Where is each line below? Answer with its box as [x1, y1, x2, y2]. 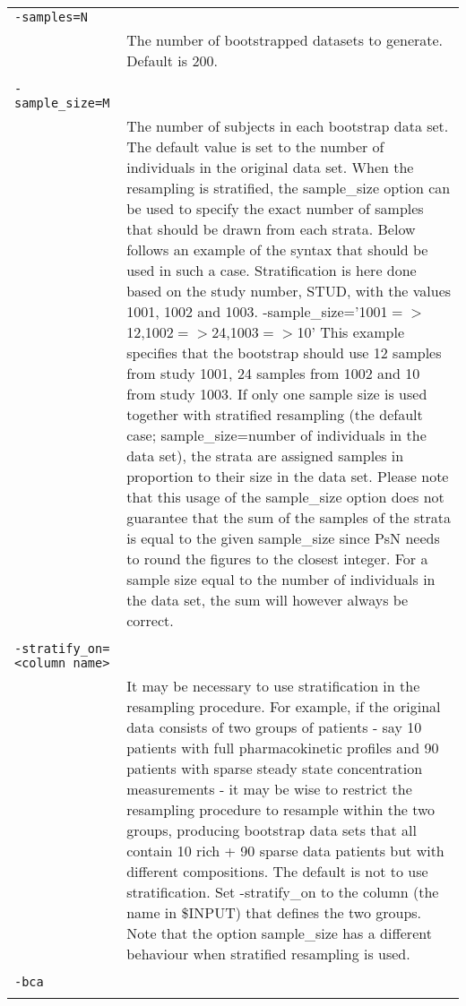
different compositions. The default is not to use [126, 861, 428, 881]
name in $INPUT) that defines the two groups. [126, 902, 422, 923]
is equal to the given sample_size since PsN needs [126, 528, 440, 548]
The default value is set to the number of [126, 136, 384, 157]
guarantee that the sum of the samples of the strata [126, 507, 451, 528]
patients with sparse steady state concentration [126, 758, 423, 778]
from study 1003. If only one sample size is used [126, 383, 427, 404]
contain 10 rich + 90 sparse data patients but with [126, 840, 444, 861]
